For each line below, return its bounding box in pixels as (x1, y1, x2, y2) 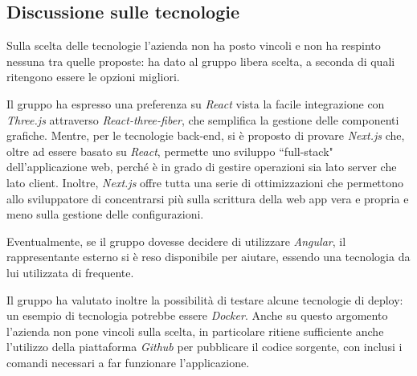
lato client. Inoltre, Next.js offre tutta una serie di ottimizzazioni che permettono (6, 174, 404, 190)
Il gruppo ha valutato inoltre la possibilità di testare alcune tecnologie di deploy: (6, 291, 403, 308)
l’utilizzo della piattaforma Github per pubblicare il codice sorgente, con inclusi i (6, 338, 403, 355)
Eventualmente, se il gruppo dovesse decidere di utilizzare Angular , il (6, 232, 346, 249)
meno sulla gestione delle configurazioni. (6, 206, 204, 223)
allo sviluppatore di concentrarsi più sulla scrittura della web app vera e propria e (6, 190, 409, 206)
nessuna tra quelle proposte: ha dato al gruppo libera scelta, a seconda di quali (6, 52, 395, 69)
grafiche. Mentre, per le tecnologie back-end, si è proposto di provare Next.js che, (6, 127, 405, 144)
